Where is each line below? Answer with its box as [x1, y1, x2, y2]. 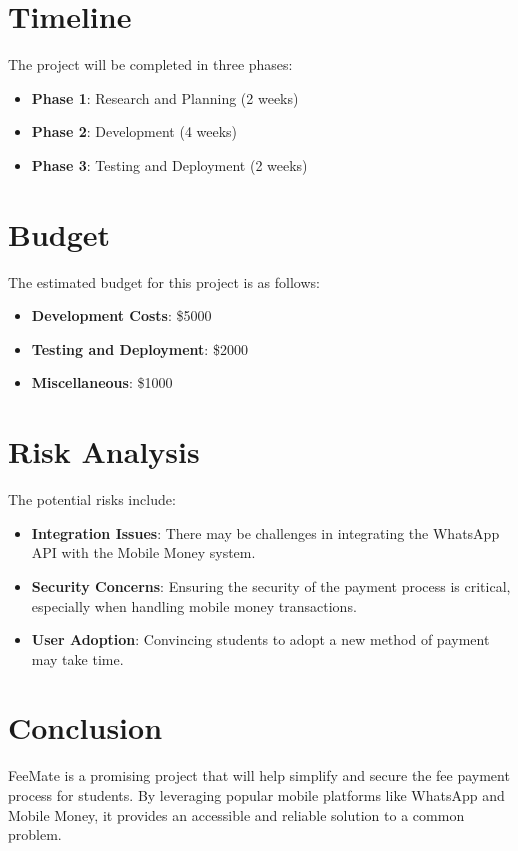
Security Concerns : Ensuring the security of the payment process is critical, [31, 575, 511, 596]
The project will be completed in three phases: [8, 54, 293, 75]
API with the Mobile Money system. [31, 542, 256, 563]
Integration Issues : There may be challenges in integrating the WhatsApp [31, 522, 500, 543]
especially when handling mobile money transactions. [31, 595, 357, 616]
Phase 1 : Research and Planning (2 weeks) [31, 87, 299, 108]
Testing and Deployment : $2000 [31, 338, 248, 359]
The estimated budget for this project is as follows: [8, 271, 320, 292]
